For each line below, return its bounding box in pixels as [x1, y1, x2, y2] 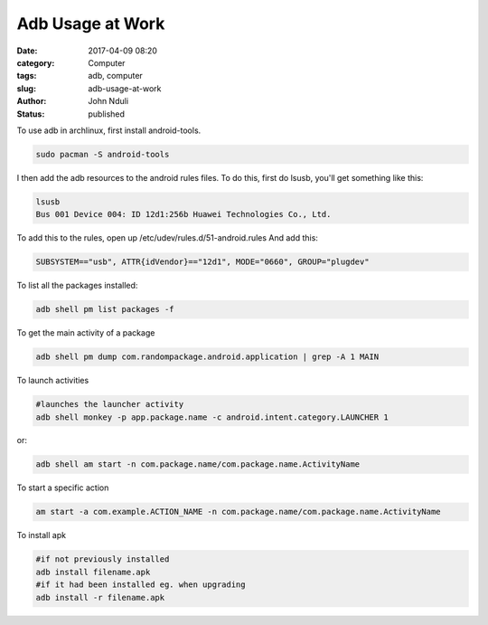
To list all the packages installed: [16, 280, 138, 291]
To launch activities [16, 375, 89, 386]
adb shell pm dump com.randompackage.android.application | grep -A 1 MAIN [35, 352, 380, 362]
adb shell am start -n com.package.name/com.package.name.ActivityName [35, 459, 361, 469]
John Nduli [88, 96, 129, 107]
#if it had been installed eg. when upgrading [35, 580, 246, 590]
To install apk [16, 530, 67, 541]
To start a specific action [16, 482, 109, 493]
